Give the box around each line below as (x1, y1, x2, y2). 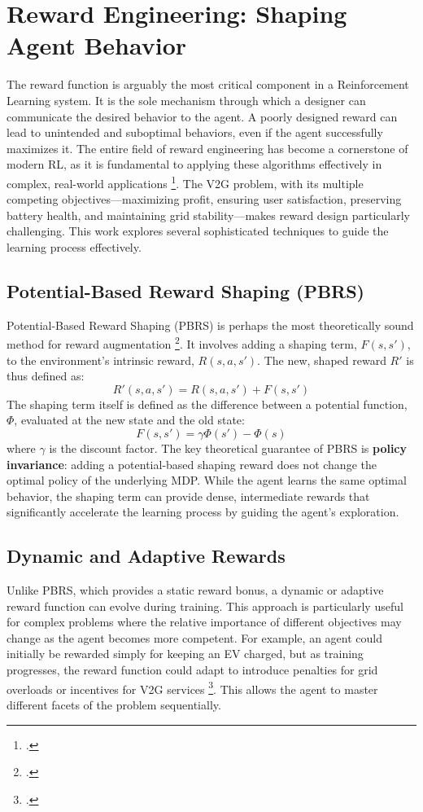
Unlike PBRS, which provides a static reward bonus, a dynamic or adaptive (7, 582, 384, 599)
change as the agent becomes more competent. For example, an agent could (7, 629, 382, 646)
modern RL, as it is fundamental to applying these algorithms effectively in (7, 156, 382, 173)
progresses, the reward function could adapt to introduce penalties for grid (7, 661, 378, 678)
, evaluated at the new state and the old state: (14, 411, 245, 428)
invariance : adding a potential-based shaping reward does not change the (7, 455, 377, 472)
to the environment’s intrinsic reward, (7, 351, 194, 368)
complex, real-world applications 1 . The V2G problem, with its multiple (7, 172, 364, 191)
